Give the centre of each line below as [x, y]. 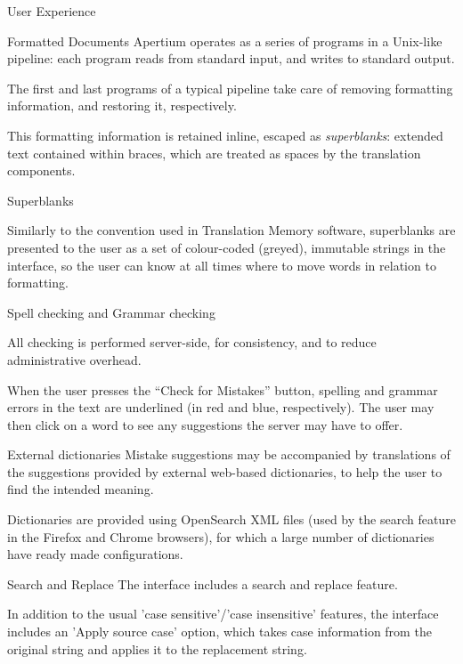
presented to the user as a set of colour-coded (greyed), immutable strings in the [227, 247]
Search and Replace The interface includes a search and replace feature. [203, 583]
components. [41, 170]
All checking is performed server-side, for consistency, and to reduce [192, 342]
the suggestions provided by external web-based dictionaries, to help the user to [225, 471]
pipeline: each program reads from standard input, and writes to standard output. [231, 58]
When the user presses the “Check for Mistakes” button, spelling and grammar [223, 389]
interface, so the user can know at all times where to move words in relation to [222, 265]
